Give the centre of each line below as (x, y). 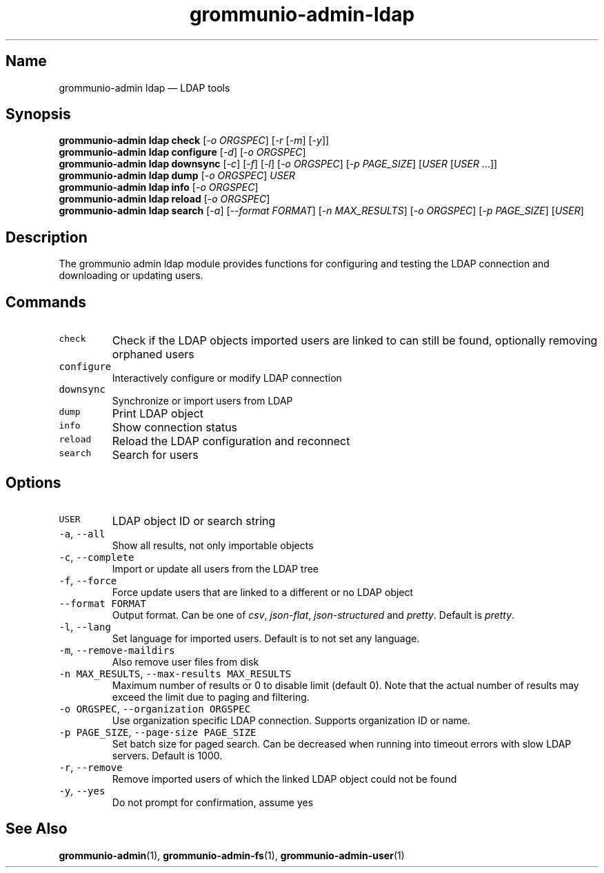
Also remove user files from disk (185, 661)
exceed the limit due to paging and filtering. (211, 697)
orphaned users (153, 355)
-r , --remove (91, 767)
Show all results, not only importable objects (213, 545)
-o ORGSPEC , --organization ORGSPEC (155, 708)
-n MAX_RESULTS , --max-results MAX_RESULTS (175, 673)
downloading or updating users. (131, 276)
